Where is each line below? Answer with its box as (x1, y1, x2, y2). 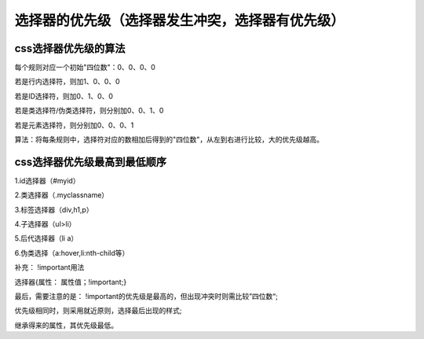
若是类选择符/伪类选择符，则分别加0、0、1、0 (14, 106, 164, 116)
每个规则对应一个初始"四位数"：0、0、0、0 (14, 63, 156, 72)
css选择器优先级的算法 (14, 42, 126, 55)
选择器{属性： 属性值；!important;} (14, 277, 127, 286)
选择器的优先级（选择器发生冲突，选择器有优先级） (14, 12, 345, 29)
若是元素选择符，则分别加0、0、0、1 (14, 120, 134, 130)
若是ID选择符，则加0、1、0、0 (14, 91, 114, 101)
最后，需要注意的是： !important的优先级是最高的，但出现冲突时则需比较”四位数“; (14, 292, 278, 301)
